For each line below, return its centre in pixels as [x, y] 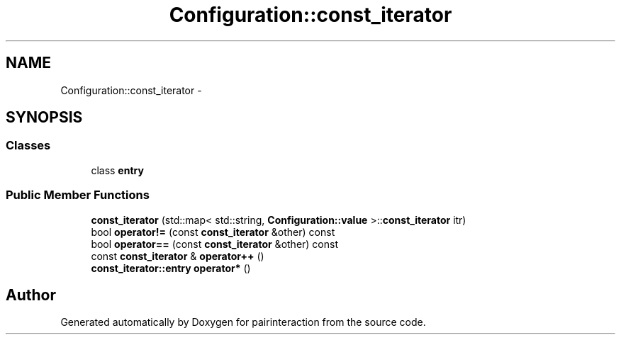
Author [31, 295]
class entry [117, 170]
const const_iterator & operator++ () [178, 256]
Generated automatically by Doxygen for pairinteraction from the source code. [243, 322]
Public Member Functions [78, 195]
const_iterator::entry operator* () [171, 268]
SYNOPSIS [44, 118]
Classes [28, 146]
